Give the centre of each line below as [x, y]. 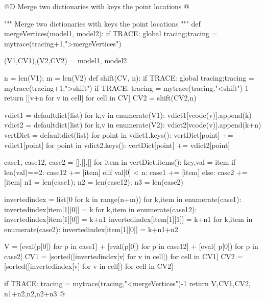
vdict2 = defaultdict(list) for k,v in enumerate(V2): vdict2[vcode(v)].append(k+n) [133, 125]
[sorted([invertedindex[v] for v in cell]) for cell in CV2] [89, 266]
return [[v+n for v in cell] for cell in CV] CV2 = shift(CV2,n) [100, 98]
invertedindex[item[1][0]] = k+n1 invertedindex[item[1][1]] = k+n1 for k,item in [128, 219]
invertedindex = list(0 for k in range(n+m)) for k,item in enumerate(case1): [123, 199]
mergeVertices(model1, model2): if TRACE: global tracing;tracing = [111, 33]
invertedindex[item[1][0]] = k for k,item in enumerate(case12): [101, 209]
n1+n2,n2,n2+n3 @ [35, 293]
